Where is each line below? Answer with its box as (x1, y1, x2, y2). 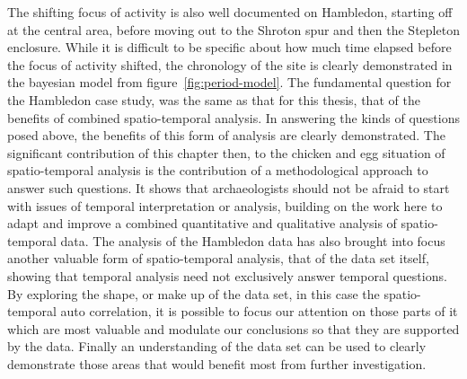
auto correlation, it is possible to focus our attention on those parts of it (60, 302, 458, 321)
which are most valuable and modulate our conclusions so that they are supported (7, 319, 460, 338)
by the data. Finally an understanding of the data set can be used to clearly (7, 337, 427, 356)
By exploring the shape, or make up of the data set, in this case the (7, 284, 380, 303)
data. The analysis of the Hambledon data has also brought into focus (60, 231, 445, 250)
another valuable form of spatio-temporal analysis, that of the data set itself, (7, 249, 429, 268)
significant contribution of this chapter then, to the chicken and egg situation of (7, 143, 445, 162)
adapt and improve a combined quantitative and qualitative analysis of (7, 214, 397, 233)
